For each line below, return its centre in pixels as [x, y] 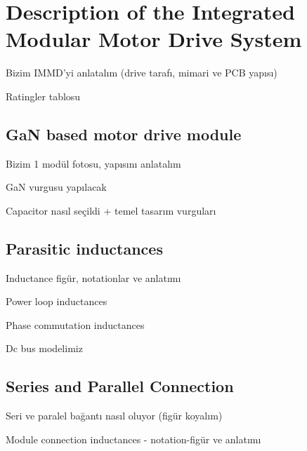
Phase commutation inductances [75, 324]
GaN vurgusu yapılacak [56, 187]
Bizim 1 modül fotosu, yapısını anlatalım [93, 163]
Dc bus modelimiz [44, 348]
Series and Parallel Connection [120, 386]
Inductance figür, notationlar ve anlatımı [93, 277]
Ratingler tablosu [43, 96]
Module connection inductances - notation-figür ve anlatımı [133, 439]
